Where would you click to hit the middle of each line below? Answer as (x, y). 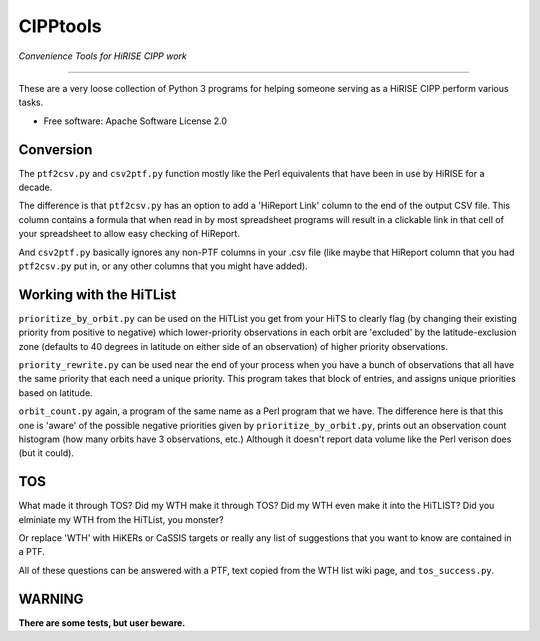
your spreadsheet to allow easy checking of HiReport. (129, 234)
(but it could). (46, 453)
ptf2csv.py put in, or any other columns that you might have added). (163, 266)
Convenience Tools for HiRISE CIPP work (102, 56)
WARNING (51, 598)
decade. (35, 187)
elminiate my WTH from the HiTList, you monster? (121, 519)
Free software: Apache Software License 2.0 (135, 121)
